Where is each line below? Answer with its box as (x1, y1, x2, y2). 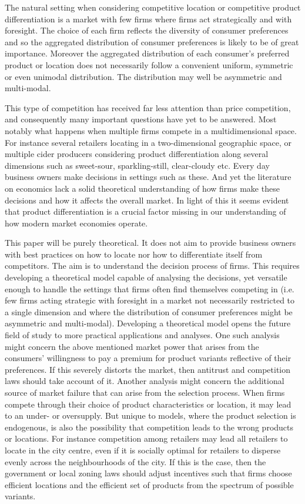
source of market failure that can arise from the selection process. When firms (5, 386, 285, 398)
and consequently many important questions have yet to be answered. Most (5, 113, 277, 125)
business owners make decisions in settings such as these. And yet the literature (5, 171, 291, 183)
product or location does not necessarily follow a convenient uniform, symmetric (5, 58, 293, 71)
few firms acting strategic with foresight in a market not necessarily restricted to (5, 294, 295, 306)
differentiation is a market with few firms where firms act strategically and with (5, 12, 292, 25)
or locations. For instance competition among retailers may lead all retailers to (5, 432, 288, 445)
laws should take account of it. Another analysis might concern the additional (5, 375, 284, 387)
